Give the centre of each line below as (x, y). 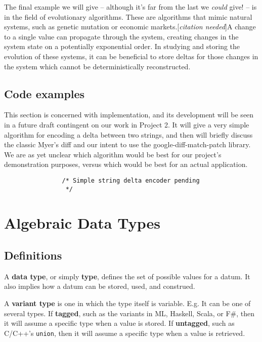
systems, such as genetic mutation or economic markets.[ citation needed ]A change (130, 27)
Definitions (33, 255)
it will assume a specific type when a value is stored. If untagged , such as (119, 323)
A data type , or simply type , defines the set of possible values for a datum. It (127, 276)
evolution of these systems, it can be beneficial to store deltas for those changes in (131, 56)
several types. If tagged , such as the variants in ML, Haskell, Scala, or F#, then (129, 313)
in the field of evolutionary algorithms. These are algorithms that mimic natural (128, 16)
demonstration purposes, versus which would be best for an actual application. (126, 164)
